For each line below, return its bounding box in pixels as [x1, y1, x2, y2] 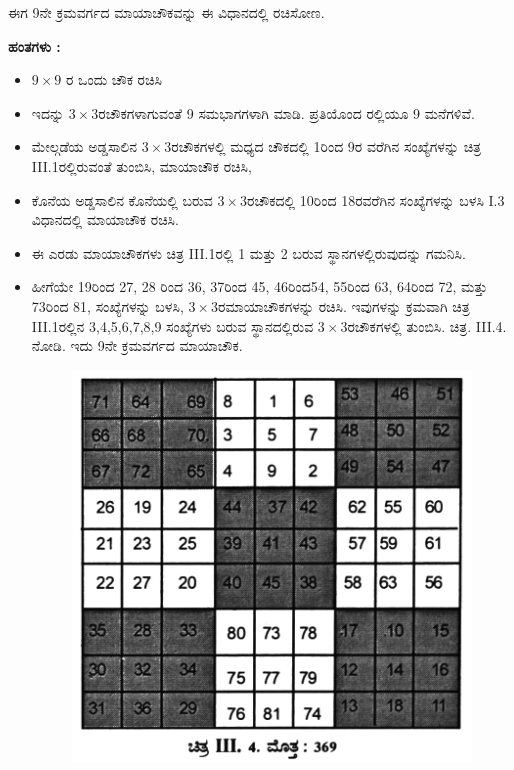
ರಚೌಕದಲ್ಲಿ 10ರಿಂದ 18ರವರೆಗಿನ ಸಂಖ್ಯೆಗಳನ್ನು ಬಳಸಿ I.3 [247, 189, 505, 210]
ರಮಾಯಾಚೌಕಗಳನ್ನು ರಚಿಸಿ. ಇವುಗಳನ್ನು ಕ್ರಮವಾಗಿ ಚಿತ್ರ [218, 295, 470, 316]
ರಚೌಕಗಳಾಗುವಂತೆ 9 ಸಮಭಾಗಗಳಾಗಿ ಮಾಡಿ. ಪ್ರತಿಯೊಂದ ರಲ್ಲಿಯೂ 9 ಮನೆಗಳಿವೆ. [98, 102, 475, 123]
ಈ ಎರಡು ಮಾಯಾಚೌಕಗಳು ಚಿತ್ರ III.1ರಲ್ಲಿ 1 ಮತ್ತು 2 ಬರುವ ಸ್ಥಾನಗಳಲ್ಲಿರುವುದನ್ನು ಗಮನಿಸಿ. [31, 242, 466, 263]
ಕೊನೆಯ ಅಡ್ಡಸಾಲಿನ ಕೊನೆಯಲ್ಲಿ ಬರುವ [31, 189, 213, 210]
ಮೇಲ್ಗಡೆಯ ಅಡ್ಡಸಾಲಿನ [31, 136, 138, 157]
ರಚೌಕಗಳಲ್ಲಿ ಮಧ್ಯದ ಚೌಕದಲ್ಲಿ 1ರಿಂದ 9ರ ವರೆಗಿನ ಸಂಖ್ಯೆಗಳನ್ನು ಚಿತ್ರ [171, 136, 482, 157]
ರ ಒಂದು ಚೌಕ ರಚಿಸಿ [66, 69, 162, 90]
